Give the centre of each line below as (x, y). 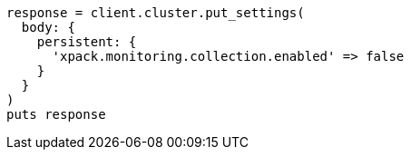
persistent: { (87, 42)
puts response (56, 114)
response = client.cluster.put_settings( (156, 13)
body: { (48, 27)
